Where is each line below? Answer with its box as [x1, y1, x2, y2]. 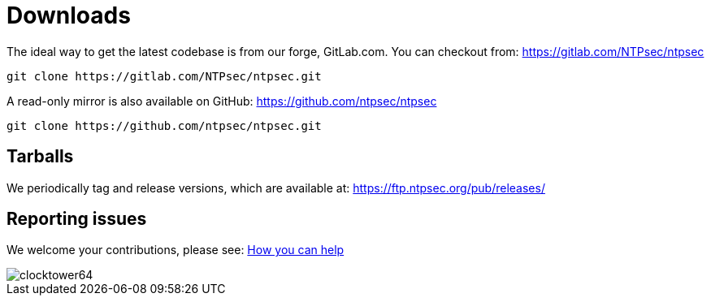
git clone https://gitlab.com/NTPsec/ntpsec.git [7, 69, 322, 83]
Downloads [7, 2, 131, 29]
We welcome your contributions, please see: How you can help [7, 243, 345, 257]
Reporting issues [7, 209, 147, 230]
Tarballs [7, 146, 74, 167]
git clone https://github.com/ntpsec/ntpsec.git [7, 119, 322, 132]
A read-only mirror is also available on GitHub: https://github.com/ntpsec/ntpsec [7, 93, 437, 108]
